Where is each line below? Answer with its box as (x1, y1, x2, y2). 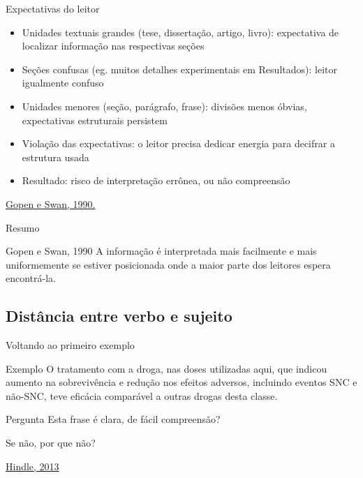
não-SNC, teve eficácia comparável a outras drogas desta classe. (6, 388, 278, 403)
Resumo (6, 220, 40, 234)
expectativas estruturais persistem (22, 112, 168, 127)
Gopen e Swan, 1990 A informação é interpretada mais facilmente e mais (6, 244, 317, 258)
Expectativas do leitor (6, 1, 100, 15)
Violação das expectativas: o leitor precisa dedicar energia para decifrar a (22, 136, 335, 151)
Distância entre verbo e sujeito (6, 305, 232, 327)
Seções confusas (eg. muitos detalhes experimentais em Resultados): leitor (22, 61, 337, 76)
